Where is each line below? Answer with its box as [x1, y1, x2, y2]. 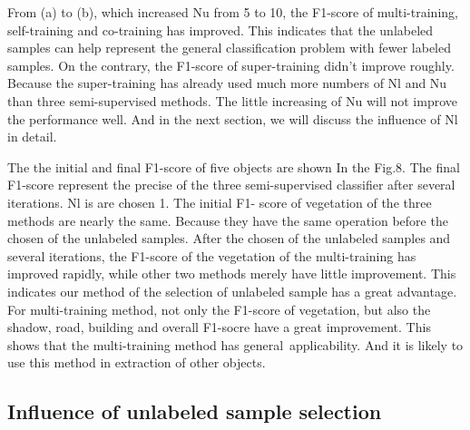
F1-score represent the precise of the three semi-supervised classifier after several [7, 175, 455, 194]
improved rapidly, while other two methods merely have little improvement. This [7, 264, 456, 283]
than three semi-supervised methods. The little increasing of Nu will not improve [7, 91, 457, 110]
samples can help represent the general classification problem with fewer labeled [7, 38, 451, 57]
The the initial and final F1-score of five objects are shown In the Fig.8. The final [7, 157, 460, 176]
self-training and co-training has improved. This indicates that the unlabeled [7, 20, 434, 39]
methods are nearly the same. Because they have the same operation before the [7, 210, 448, 230]
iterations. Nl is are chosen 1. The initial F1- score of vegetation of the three [7, 192, 432, 211]
